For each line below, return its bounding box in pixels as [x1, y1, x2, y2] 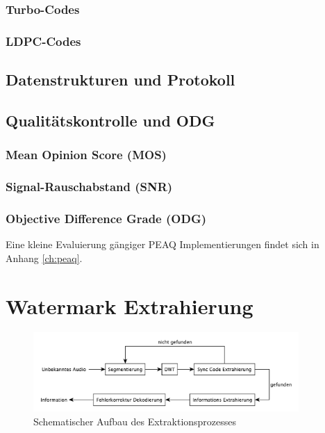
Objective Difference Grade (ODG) [6, 209, 206, 227]
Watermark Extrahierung [6, 291, 253, 320]
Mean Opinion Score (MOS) [6, 146, 167, 163]
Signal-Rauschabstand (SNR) [6, 178, 173, 195]
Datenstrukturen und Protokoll [6, 69, 235, 90]
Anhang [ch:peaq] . [6, 250, 83, 265]
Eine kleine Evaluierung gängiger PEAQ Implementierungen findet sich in [6, 237, 319, 252]
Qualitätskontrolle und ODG [6, 109, 215, 131]
